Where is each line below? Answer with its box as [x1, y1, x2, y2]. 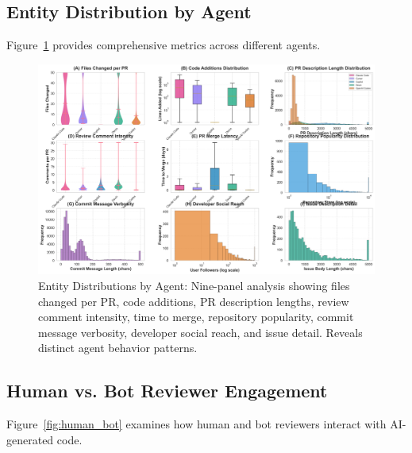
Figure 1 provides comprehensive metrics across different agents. [6, 37, 321, 53]
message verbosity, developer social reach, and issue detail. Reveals [38, 323, 363, 340]
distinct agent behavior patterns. [38, 339, 198, 356]
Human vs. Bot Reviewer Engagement [6, 378, 328, 403]
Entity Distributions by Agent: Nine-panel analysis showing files [38, 277, 350, 293]
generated [6, 431, 54, 447]
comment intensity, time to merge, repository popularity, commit [38, 308, 354, 325]
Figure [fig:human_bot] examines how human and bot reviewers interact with [6, 416, 387, 432]
